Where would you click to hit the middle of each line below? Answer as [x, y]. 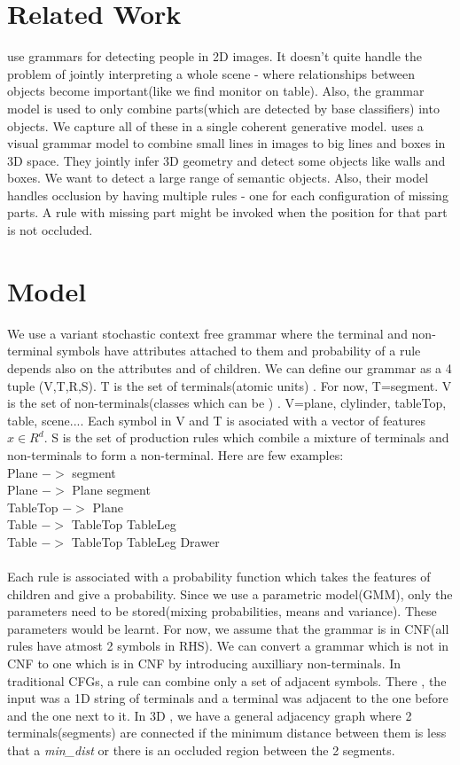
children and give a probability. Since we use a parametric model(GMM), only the [230, 593]
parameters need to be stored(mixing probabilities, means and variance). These [222, 611]
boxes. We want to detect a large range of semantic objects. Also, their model [218, 178]
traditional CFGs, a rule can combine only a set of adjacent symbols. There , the [227, 680]
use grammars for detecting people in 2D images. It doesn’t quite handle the [215, 56]
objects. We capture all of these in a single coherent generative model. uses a [215, 125]
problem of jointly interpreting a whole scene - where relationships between [211, 73]
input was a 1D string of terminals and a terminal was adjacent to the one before [228, 698]
